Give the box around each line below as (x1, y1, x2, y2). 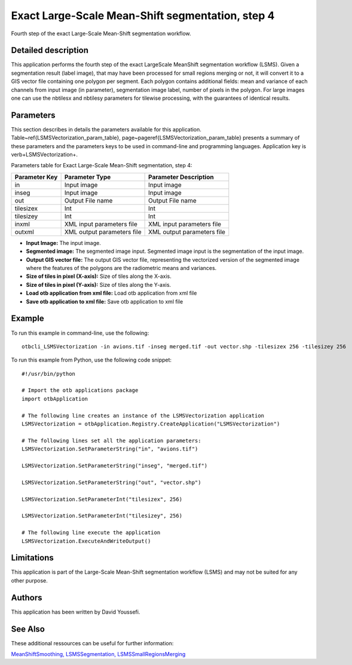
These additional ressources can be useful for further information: (11, 639, 174, 646)
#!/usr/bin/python (22, 370, 76, 377)
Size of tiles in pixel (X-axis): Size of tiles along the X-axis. (26, 272, 172, 280)
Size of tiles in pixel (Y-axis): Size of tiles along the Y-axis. (26, 281, 172, 288)
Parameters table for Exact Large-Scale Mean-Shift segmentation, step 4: (11, 162, 192, 169)
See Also (11, 624, 45, 634)
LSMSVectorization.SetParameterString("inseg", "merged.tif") (22, 462, 208, 469)
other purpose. (11, 577, 48, 584)
